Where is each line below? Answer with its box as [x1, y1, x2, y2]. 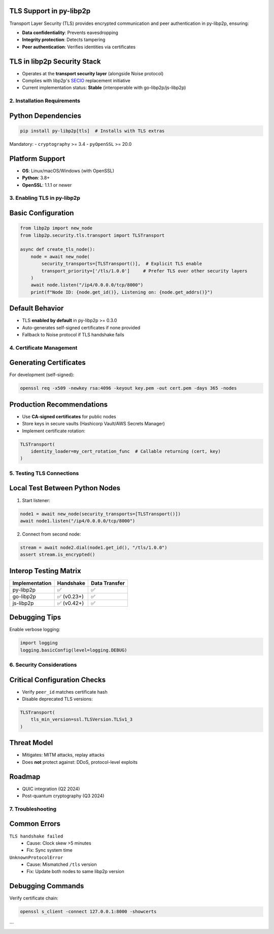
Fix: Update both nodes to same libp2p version [26, 868, 124, 875]
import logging [20, 640, 58, 646]
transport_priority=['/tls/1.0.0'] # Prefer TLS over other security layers [41, 268, 248, 274]
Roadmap [9, 772, 41, 781]
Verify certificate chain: [9, 895, 58, 901]
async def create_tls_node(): [20, 246, 95, 253]
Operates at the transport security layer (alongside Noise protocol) [22, 70, 164, 76]
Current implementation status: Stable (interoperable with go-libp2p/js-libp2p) [22, 84, 186, 91]
